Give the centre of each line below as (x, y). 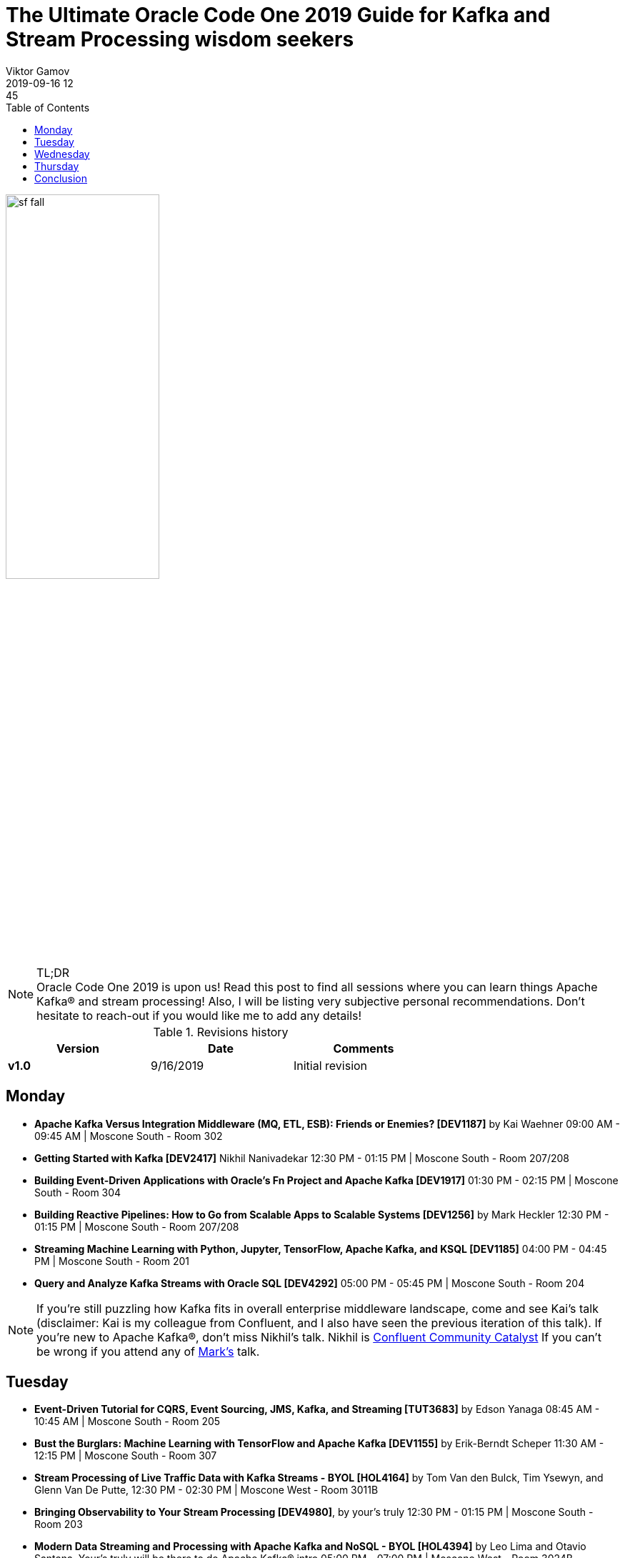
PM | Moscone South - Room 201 (112, 1261)
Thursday (57, 166)
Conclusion (61, 178)
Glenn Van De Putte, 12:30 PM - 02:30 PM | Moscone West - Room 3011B (206, 1490)
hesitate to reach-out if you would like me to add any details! (199, 1015)
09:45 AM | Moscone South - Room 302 (129, 1136)
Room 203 (59, 1524)
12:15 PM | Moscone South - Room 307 (126, 1456)
